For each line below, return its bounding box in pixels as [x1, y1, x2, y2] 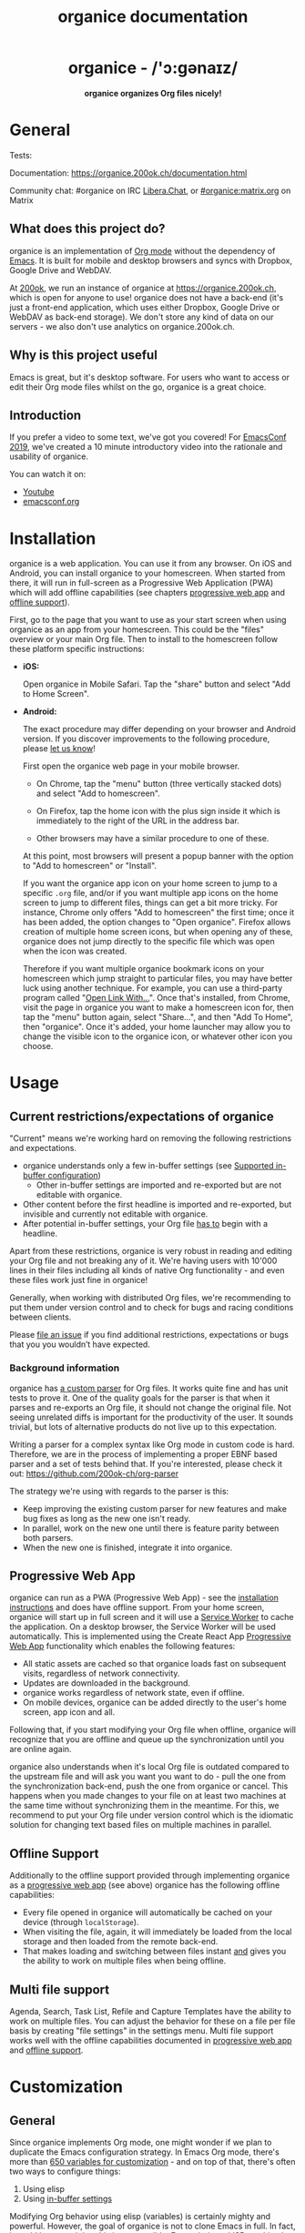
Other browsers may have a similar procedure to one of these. [36, 833, 269, 844]
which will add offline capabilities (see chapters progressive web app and [9, 587, 285, 598]
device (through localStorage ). [22, 1917, 139, 1928]
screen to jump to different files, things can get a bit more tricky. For [22, 897, 279, 908]
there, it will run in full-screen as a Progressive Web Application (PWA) [9, 577, 274, 588]
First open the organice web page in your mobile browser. [22, 760, 240, 771]
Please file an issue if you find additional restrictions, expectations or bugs [9, 1330, 290, 1341]
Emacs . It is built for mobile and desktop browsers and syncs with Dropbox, [9, 255, 293, 266]
